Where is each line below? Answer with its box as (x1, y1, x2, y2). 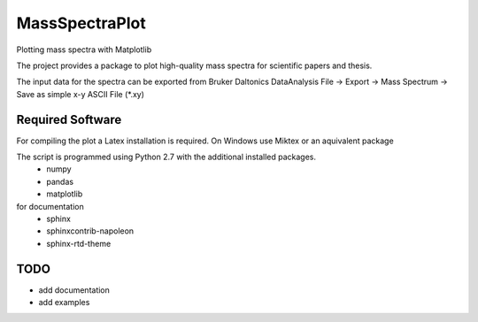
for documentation (16, 201, 84, 211)
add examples (38, 297, 90, 308)
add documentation (38, 284, 111, 295)
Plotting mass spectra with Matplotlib (16, 44, 152, 55)
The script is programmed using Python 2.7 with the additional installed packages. (16, 151, 317, 163)
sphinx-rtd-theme (46, 238, 112, 249)
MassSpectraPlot (16, 13, 146, 33)
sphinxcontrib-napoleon (46, 226, 135, 236)
